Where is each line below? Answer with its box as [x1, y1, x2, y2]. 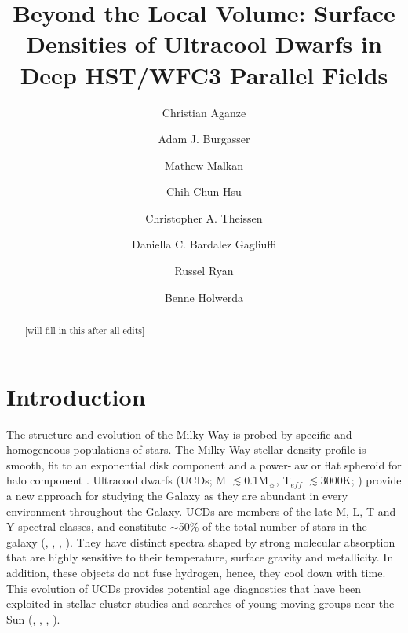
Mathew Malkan [165, 156, 243, 173]
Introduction [6, 380, 146, 412]
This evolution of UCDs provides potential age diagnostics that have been [6, 580, 362, 596]
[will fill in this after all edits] [24, 324, 145, 337]
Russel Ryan [174, 263, 234, 279]
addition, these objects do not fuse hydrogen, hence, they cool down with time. [6, 564, 386, 580]
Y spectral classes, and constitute [6, 518, 167, 535]
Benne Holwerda [164, 289, 244, 305]
